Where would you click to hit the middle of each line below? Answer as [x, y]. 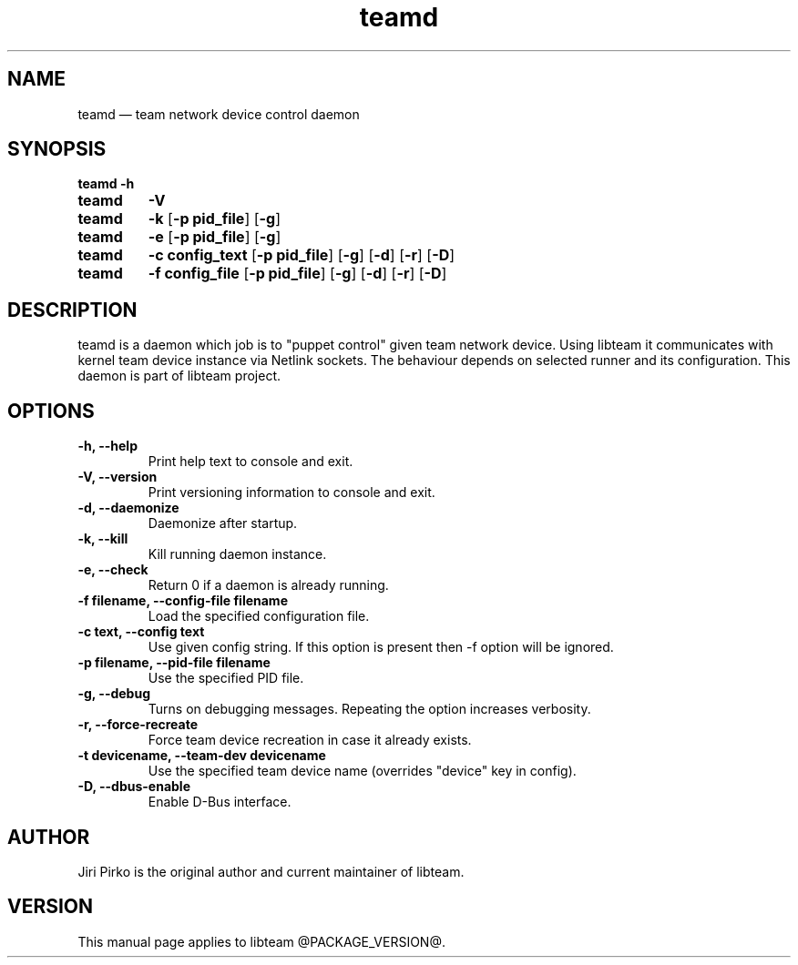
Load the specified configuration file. [259, 616]
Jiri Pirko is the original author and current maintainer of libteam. [271, 871]
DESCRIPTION [72, 310]
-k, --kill [103, 539]
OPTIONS [51, 411]
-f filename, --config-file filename [183, 601]
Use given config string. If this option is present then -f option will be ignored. [381, 647]
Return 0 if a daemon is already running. [268, 585]
